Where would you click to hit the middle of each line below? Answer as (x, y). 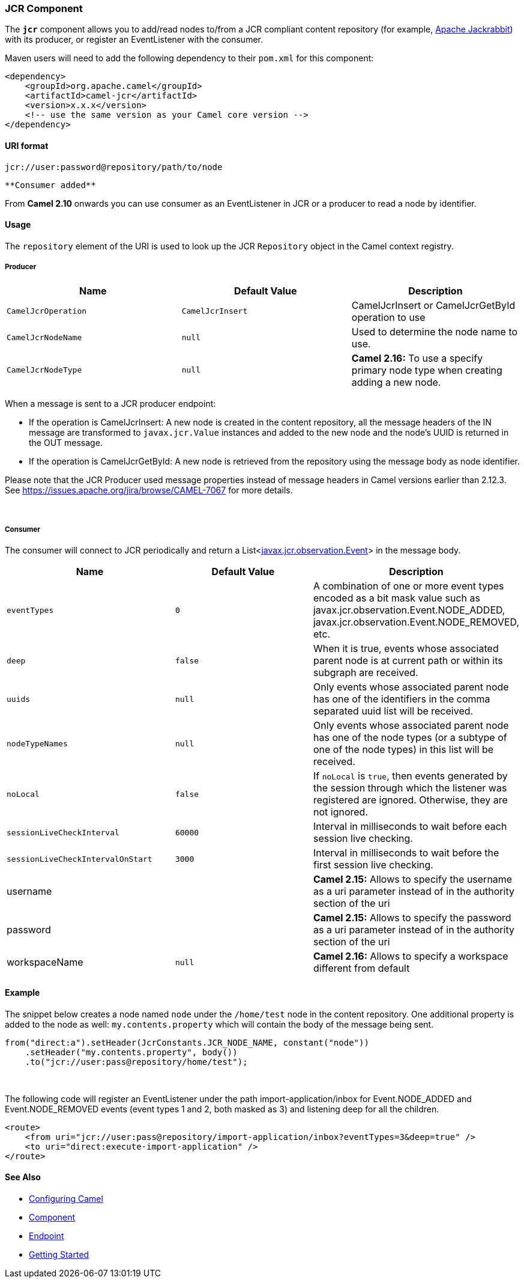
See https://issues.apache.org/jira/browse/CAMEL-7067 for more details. (149, 490)
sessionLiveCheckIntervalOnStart (80, 859)
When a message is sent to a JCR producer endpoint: (110, 403)
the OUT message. (66, 442)
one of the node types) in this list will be (403, 750)
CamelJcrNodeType (44, 370)
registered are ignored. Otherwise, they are (410, 800)
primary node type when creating (427, 370)
